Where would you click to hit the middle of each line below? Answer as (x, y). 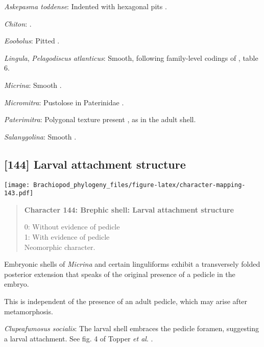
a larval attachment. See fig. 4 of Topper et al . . (79, 338)
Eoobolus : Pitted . (32, 41)
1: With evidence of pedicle (67, 237)
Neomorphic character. (60, 247)
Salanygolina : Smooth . (40, 136)
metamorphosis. (29, 311)
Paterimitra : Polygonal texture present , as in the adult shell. (100, 119)
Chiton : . (18, 23)
